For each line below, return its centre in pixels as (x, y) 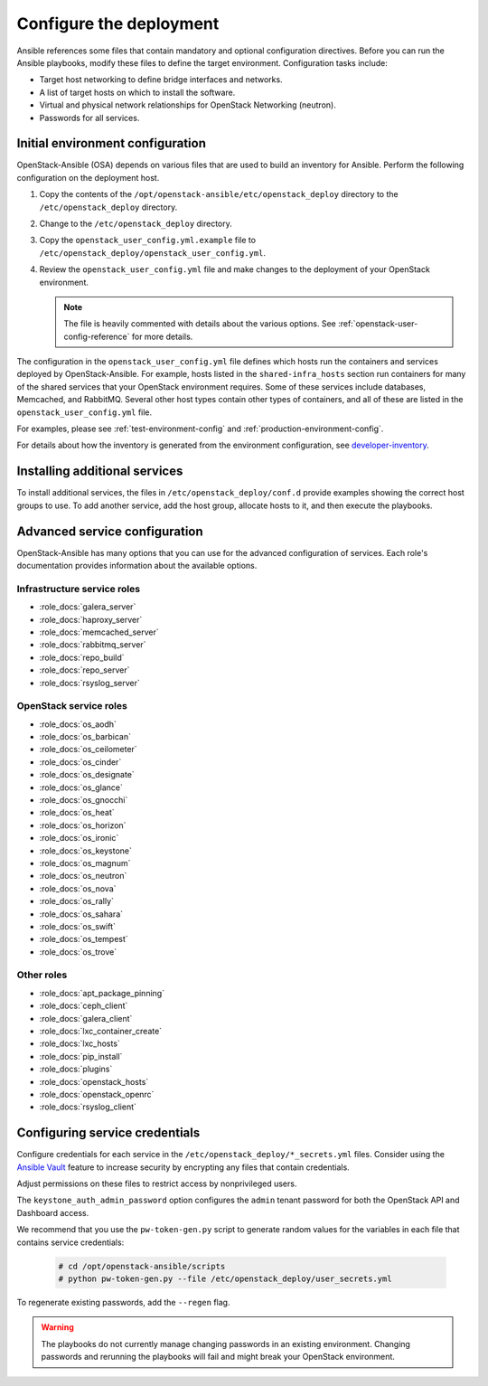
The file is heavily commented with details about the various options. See (200, 324)
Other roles (42, 975)
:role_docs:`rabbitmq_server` (93, 645)
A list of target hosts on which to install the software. (137, 92)
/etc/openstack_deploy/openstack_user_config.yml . (153, 252)
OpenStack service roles (72, 706)
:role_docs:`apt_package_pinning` (102, 993)
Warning (57, 1327)
